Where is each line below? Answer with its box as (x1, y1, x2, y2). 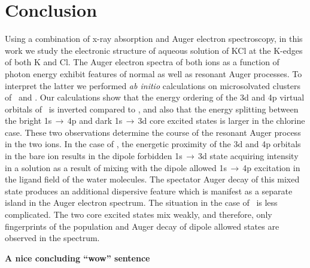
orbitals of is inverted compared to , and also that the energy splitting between (5, 102, 299, 115)
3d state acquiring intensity (198, 150, 299, 162)
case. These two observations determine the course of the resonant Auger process (5, 126, 301, 138)
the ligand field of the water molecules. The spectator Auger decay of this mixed (5, 173, 300, 185)
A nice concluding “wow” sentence (5, 251, 150, 264)
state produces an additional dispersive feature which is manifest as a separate (5, 184, 293, 197)
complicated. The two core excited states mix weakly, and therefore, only (5, 208, 272, 221)
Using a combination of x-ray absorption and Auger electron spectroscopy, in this (5, 32, 303, 45)
